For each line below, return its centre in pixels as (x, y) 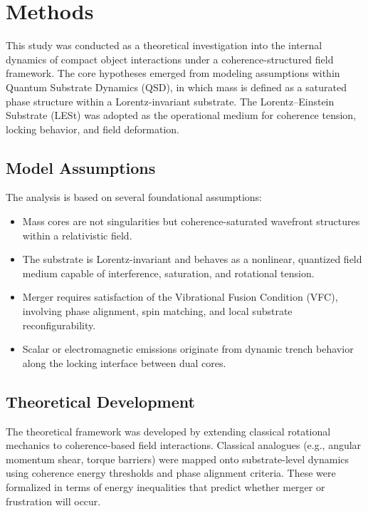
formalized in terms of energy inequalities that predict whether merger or (165, 487)
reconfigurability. (59, 325)
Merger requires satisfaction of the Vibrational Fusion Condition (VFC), (180, 297)
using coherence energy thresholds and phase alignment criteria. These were (171, 473)
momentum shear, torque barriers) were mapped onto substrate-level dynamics (178, 459)
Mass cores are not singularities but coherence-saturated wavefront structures (191, 221)
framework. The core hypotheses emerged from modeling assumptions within (173, 73)
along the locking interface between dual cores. (124, 362)
